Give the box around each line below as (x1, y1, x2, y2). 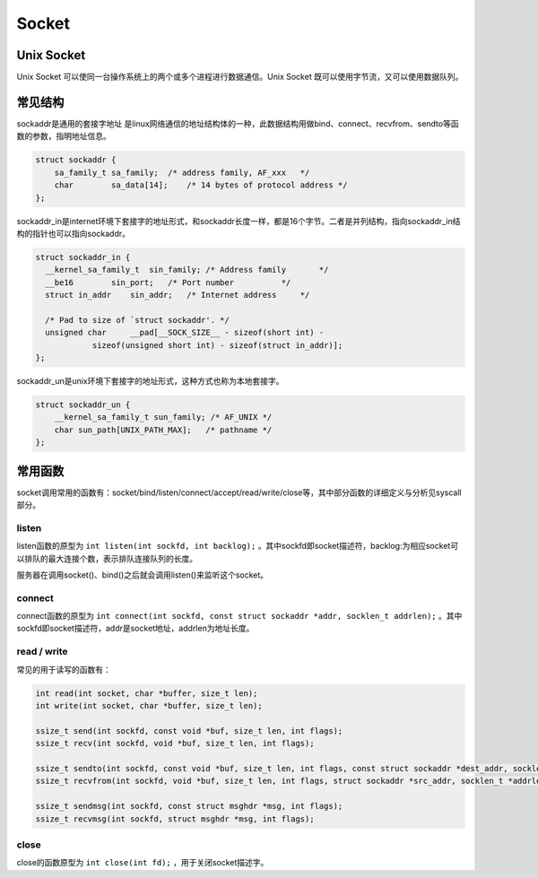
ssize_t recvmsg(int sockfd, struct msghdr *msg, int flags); (35, 813, 315, 824)
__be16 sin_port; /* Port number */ (45, 277, 291, 287)
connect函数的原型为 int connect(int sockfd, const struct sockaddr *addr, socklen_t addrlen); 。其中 (16, 611, 463, 622)
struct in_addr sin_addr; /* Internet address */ (45, 290, 310, 300)
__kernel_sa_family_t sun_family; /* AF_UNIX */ (54, 413, 273, 422)
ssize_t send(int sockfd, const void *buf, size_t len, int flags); (35, 726, 343, 735)
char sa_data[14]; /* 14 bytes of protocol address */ (54, 180, 348, 190)
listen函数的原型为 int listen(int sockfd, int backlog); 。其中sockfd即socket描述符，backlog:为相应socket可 (16, 541, 459, 552)
